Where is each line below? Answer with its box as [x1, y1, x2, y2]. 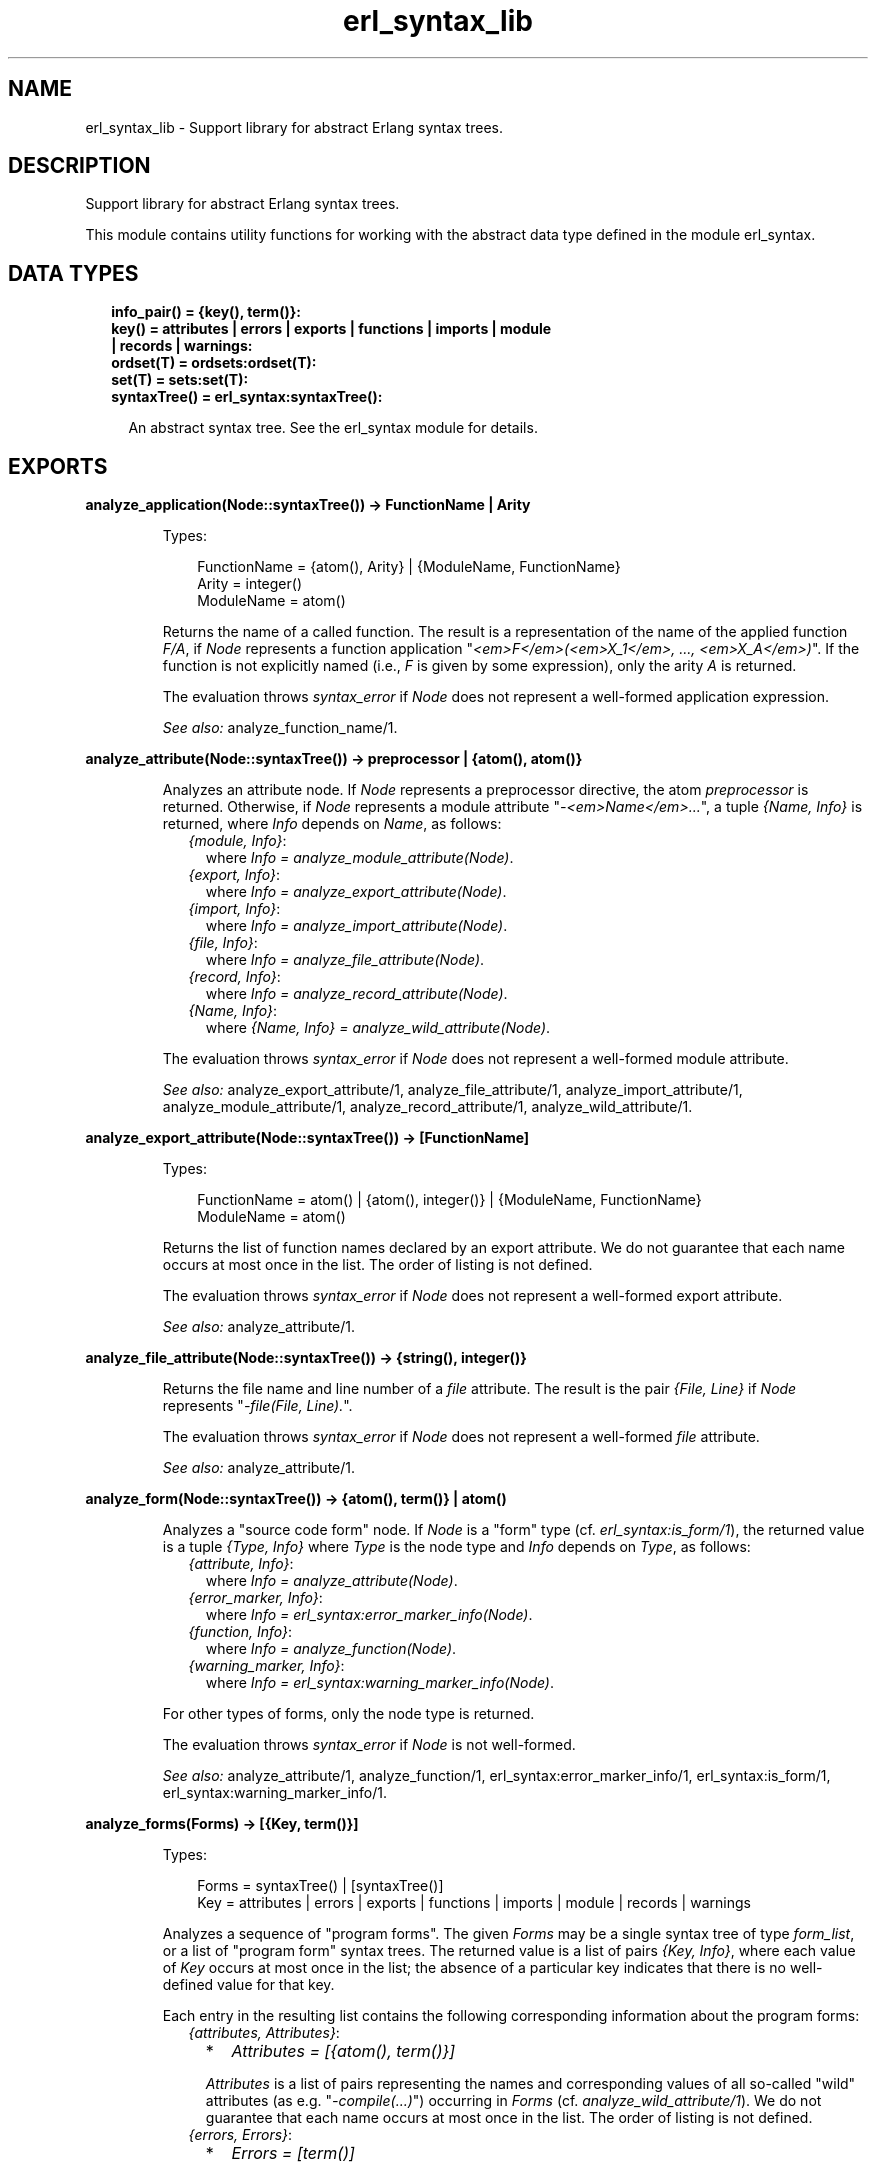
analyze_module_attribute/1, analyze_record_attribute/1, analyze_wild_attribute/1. [162, 1098, 693, 1116]
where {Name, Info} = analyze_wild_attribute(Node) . [205, 1019, 551, 1037]
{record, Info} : [188, 968, 281, 986]
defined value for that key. [162, 1976, 335, 1994]
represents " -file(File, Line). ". [162, 1397, 353, 1415]
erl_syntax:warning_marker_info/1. [162, 1784, 387, 1802]
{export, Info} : [188, 866, 280, 884]
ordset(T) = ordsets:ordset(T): [111, 354, 317, 372]
